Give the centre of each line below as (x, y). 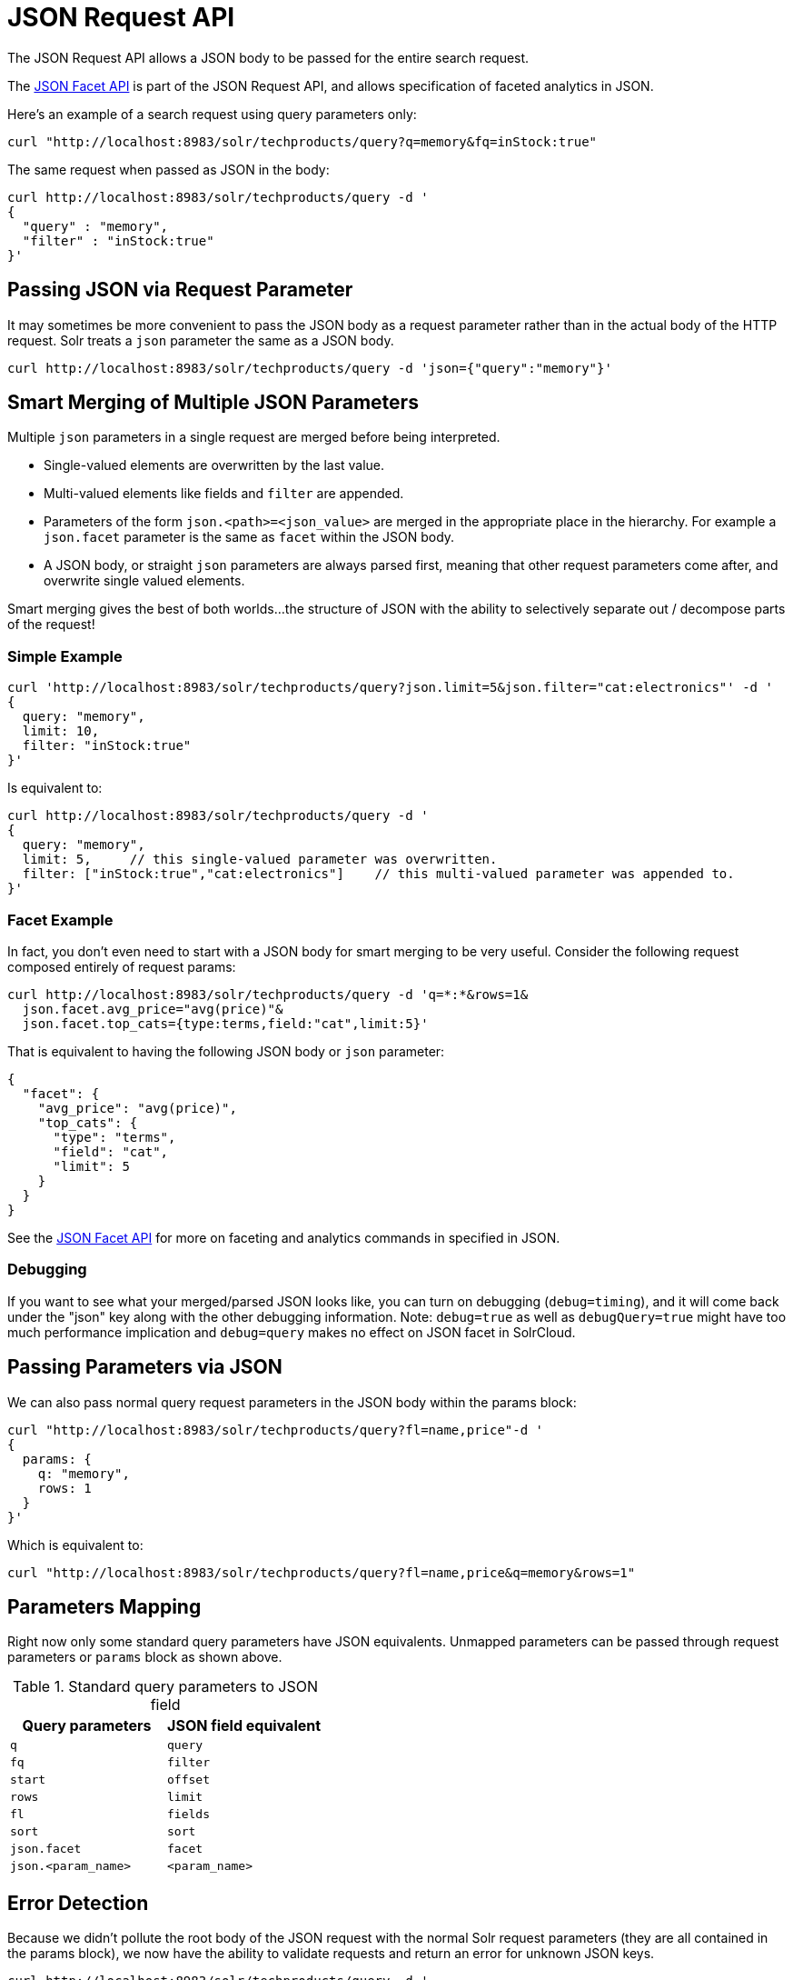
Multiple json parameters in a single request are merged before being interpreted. (254, 437)
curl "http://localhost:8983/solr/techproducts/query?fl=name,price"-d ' (276, 1430)
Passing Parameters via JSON (145, 1367)
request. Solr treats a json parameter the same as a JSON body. (201, 340)
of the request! (51, 625)
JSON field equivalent (244, 1726)
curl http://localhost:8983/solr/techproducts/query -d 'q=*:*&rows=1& (268, 994)
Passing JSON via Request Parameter (180, 290)
